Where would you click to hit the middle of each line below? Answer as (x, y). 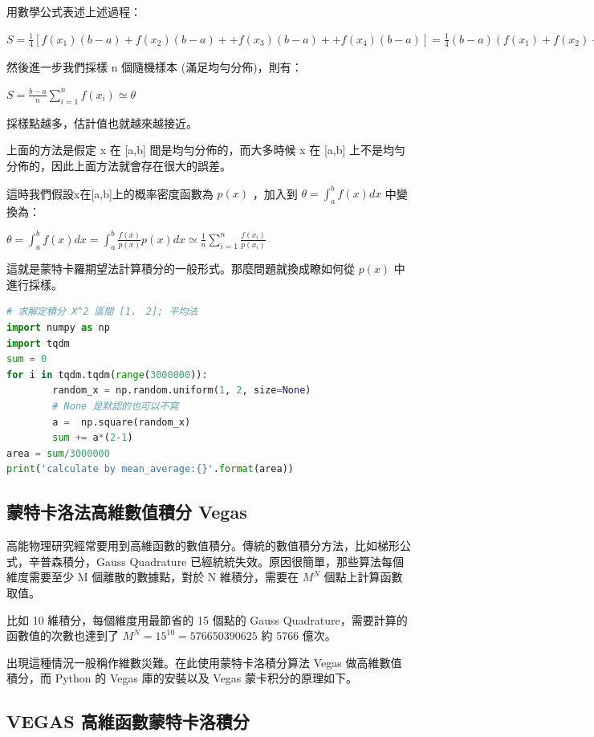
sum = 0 (27, 359)
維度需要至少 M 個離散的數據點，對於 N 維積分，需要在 (153, 577)
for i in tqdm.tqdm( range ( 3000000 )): (107, 375)
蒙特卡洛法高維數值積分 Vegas (127, 512)
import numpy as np (58, 328)
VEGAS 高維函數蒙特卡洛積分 (128, 721)
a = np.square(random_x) (122, 422)
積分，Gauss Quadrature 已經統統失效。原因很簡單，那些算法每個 (233, 561)
